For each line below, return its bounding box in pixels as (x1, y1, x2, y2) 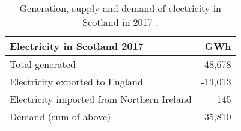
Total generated (10, 57, 76, 71)
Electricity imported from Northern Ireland (10, 92, 192, 106)
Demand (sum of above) (10, 109, 111, 123)
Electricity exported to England (10, 75, 143, 88)
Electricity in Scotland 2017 (10, 39, 144, 53)
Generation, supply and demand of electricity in (19, 1, 221, 15)
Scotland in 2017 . (82, 15, 159, 29)
